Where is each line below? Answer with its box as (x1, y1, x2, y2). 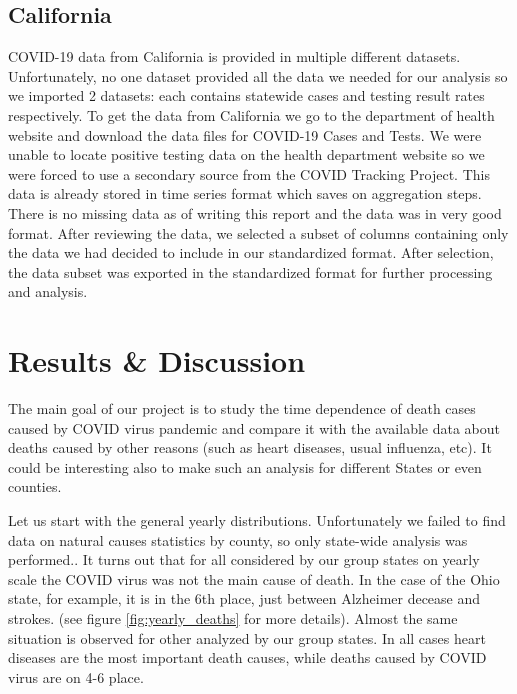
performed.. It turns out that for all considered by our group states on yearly (8, 549, 480, 570)
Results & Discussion (8, 340, 306, 381)
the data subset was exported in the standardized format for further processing (8, 261, 493, 282)
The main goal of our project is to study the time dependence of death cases (8, 398, 476, 419)
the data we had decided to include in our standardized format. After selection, (8, 242, 494, 263)
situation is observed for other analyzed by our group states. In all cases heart (8, 627, 486, 648)
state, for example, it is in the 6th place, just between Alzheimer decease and (8, 588, 481, 609)
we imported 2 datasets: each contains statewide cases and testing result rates (8, 85, 485, 106)
